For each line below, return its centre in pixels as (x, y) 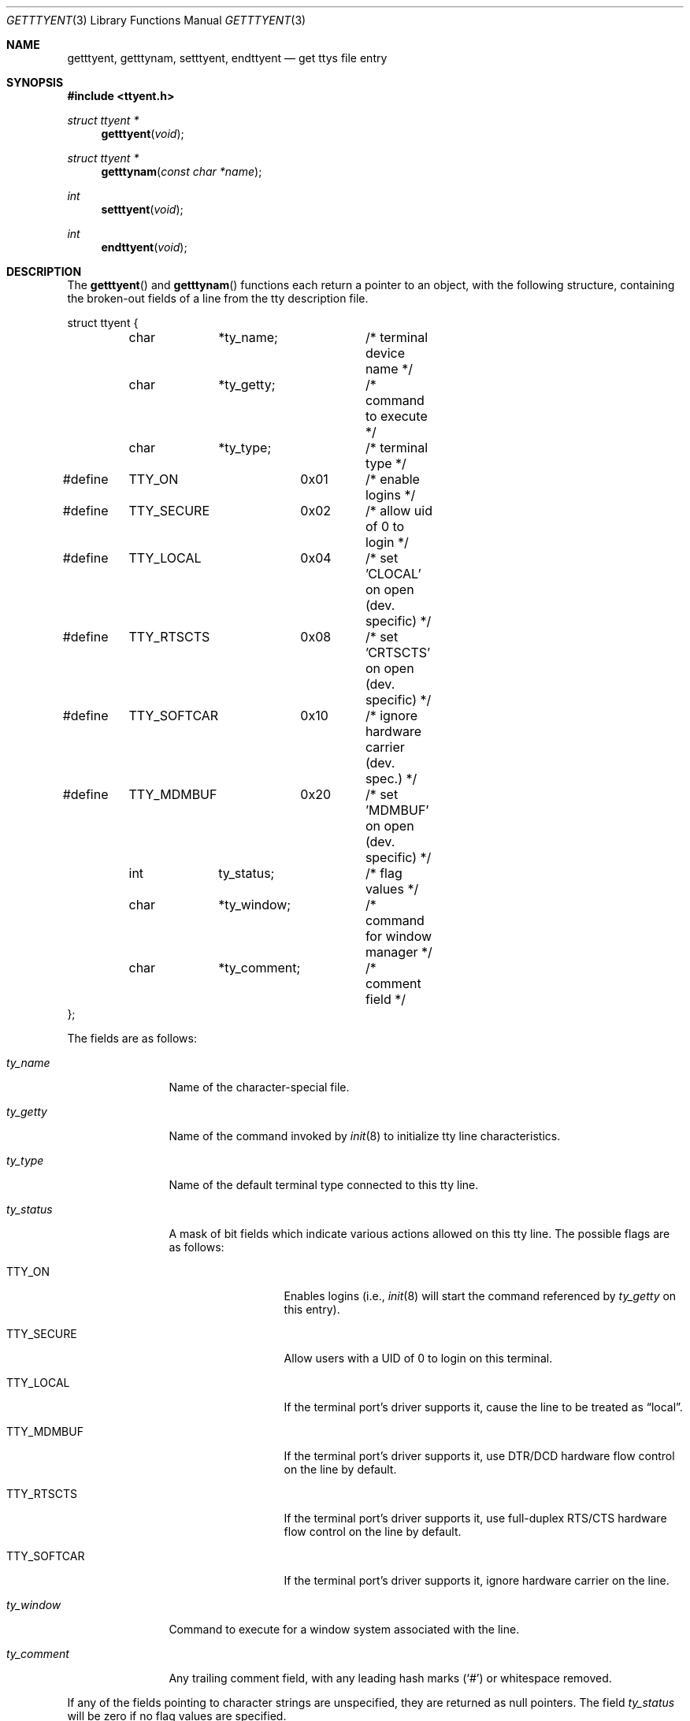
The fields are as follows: (132, 1038)
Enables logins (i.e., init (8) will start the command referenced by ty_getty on (480, 1296)
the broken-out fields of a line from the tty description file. (218, 298)
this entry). (312, 1309)
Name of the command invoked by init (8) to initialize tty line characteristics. (365, 1136)
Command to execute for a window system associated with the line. (344, 1629)
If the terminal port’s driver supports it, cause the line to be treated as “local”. (483, 1407)
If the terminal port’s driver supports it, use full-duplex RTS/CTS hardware (475, 1518)
